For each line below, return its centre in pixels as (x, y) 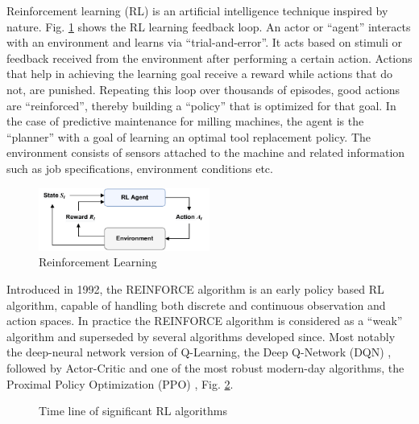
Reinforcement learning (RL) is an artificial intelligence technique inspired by (197, 10)
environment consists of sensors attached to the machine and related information (206, 152)
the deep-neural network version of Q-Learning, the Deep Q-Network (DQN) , (199, 352)
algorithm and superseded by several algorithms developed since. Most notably (201, 336)
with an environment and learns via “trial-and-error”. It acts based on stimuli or (204, 42)
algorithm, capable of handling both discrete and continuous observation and (196, 305)
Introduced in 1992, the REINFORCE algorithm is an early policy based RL (195, 288)
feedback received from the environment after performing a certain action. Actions (209, 58)
